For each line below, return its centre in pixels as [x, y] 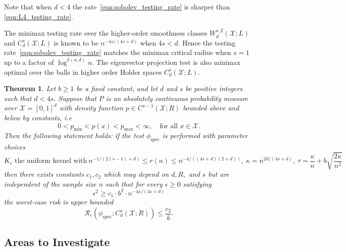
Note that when [28, 6]
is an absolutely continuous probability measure [177, 98]
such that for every [134, 183]
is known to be [76, 42]
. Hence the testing [207, 42]
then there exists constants [44, 174]
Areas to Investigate [57, 242]
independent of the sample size [50, 183]
